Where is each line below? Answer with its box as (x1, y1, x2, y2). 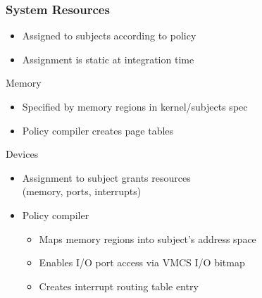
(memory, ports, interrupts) (22, 184, 142, 199)
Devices (6, 147, 39, 161)
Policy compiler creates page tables (22, 123, 174, 137)
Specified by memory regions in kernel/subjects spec (22, 99, 248, 113)
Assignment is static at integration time (22, 51, 194, 66)
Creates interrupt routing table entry (39, 278, 199, 293)
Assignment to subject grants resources (22, 170, 191, 185)
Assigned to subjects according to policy (22, 28, 196, 43)
